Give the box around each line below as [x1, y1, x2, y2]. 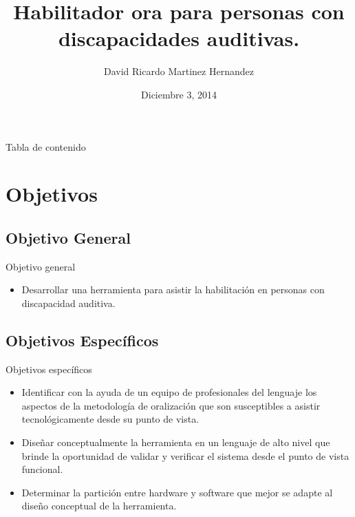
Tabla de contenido [6, 139, 86, 154]
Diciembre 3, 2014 [141, 87, 217, 101]
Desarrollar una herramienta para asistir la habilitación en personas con [21, 282, 325, 297]
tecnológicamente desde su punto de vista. [21, 412, 200, 426]
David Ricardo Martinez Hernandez [104, 64, 254, 78]
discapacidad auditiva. [21, 295, 116, 310]
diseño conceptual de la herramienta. [21, 498, 177, 513]
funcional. [21, 462, 63, 476]
